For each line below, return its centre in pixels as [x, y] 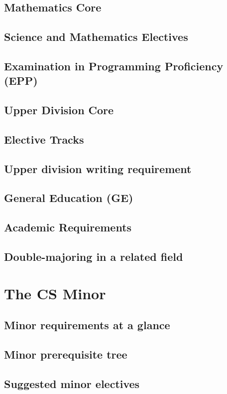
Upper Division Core [59, 110]
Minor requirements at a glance [87, 325]
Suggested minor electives [72, 383]
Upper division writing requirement [98, 168]
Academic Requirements [68, 227]
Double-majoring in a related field [94, 257]
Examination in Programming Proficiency [114, 66]
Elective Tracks [44, 139]
